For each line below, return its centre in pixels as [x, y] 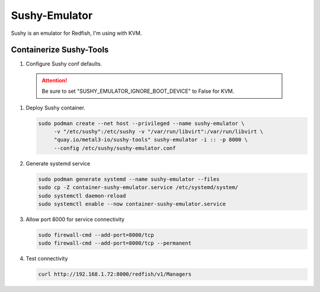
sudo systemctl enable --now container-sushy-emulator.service [132, 204]
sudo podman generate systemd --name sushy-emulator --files [129, 179]
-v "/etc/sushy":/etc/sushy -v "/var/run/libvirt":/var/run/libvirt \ [159, 132]
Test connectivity [47, 259]
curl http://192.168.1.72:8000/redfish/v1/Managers [115, 274]
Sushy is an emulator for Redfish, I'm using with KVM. [76, 33]
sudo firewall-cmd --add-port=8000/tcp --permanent [115, 243]
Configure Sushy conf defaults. [64, 64]
